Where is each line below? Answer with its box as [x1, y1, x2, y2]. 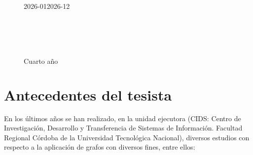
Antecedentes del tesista [4, 84, 172, 104]
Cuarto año [24, 55, 58, 66]
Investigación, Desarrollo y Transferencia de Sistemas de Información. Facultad [4, 123, 243, 133]
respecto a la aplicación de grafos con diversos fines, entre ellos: [4, 142, 195, 152]
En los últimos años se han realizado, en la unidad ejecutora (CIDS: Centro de [4, 113, 241, 123]
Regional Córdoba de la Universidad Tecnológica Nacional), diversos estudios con [4, 132, 250, 142]
